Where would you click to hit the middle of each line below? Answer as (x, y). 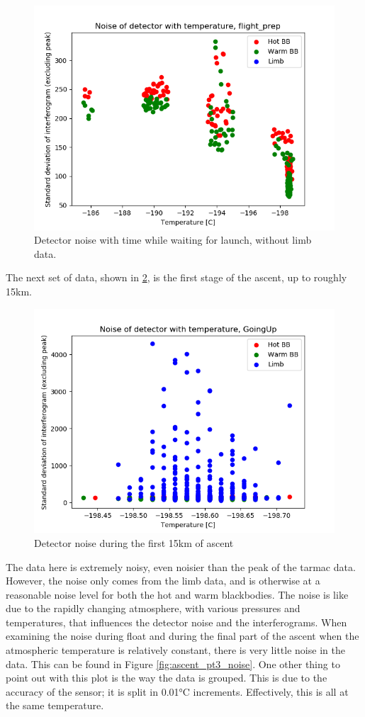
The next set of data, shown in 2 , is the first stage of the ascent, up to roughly (176, 277)
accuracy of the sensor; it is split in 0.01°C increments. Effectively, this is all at (177, 691)
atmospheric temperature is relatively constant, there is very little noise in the (175, 650)
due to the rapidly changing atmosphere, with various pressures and (153, 608)
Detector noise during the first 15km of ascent (134, 542)
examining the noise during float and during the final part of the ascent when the (182, 636)
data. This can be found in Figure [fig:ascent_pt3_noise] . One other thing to (173, 664)
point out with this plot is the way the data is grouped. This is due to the (167, 678)
